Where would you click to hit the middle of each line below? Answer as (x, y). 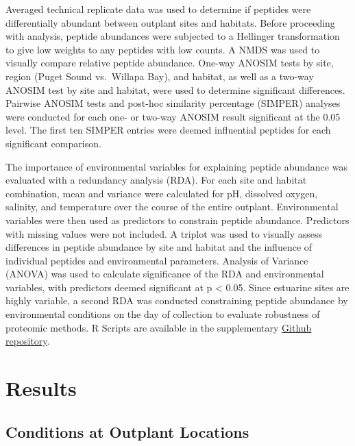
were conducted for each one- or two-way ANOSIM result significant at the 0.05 (173, 116)
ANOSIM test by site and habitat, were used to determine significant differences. (175, 89)
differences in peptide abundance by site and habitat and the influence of (159, 247)
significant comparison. (53, 143)
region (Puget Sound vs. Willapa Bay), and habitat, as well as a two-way (160, 76)
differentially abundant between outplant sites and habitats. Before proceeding (170, 22)
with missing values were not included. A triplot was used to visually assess (164, 233)
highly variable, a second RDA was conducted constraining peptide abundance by (177, 300)
